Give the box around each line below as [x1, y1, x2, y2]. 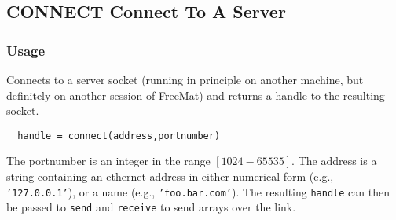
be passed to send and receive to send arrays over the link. [6, 199, 296, 215]
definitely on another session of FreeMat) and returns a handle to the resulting [6, 86, 385, 103]
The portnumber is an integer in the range [6, 152, 211, 169]
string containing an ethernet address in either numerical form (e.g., [6, 168, 334, 185]
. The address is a [291, 152, 377, 169]
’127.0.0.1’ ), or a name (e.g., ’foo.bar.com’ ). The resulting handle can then [6, 183, 390, 200]
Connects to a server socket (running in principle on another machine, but [6, 71, 364, 87]
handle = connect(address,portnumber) [17, 130, 221, 141]
